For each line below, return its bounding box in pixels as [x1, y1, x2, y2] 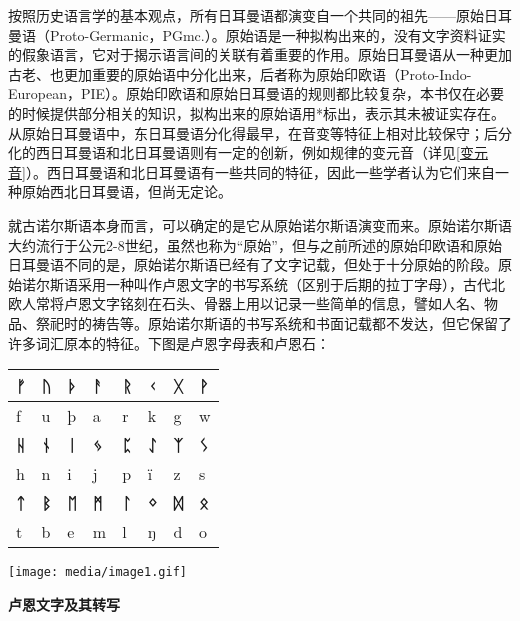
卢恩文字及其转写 [8, 593, 120, 614]
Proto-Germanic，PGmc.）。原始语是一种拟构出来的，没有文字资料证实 [49, 24, 506, 45]
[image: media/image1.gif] [8, 565, 187, 580]
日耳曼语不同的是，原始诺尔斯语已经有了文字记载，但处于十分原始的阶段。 [8, 254, 498, 275]
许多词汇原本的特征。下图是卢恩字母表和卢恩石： [8, 332, 330, 353]
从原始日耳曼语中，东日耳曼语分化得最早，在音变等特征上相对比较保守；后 [8, 122, 498, 143]
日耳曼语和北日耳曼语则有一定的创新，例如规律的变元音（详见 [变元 [49, 142, 488, 163]
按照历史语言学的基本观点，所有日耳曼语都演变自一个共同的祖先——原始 [8, 5, 484, 25]
